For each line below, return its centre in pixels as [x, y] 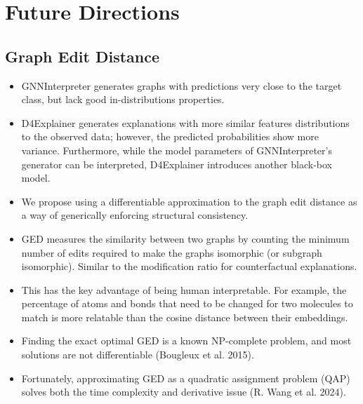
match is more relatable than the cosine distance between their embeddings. [185, 317]
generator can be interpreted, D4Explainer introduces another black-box [177, 164]
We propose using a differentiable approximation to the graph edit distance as [189, 201]
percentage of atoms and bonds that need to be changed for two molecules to [187, 303]
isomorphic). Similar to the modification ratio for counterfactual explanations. [189, 266]
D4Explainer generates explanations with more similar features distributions [185, 122]
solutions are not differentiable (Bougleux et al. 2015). [138, 355]
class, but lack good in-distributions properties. [123, 99]
